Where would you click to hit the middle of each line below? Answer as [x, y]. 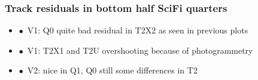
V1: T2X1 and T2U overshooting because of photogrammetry [140, 50]
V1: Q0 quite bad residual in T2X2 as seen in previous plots [138, 30]
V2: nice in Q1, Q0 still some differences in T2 [112, 70]
